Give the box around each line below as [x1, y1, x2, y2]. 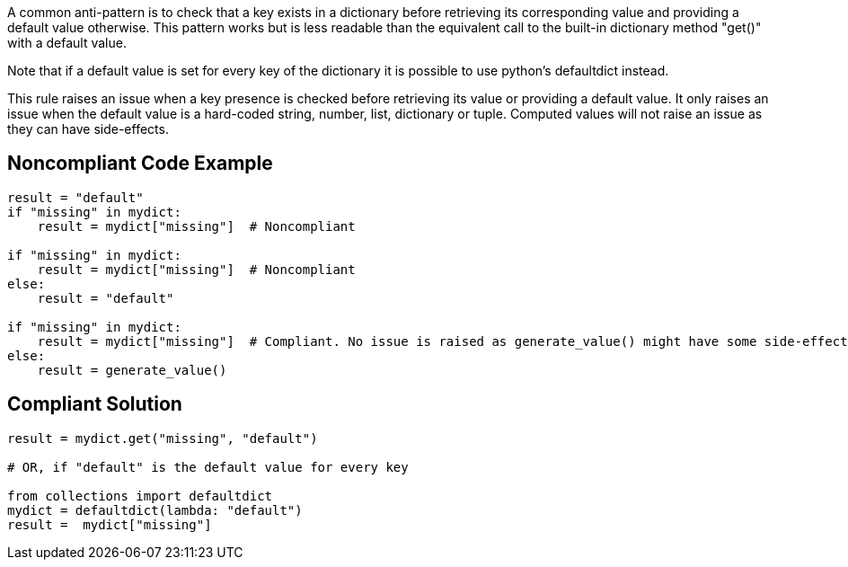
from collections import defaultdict [7, 488, 273, 503]
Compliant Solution [7, 393, 182, 416]
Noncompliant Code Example [7, 152, 273, 175]
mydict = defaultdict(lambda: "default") [7, 502, 303, 518]
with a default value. [7, 35, 127, 50]
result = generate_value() [37, 362, 227, 377]
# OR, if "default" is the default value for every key [7, 459, 409, 474]
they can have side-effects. [7, 121, 169, 137]
